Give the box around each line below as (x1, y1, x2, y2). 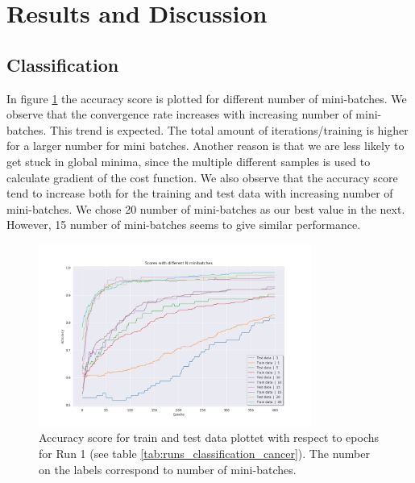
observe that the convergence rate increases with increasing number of (6, 106, 352, 123)
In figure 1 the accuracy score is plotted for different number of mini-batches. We (6, 90, 407, 106)
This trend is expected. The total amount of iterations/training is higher (50, 121, 409, 138)
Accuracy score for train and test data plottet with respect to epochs (39, 429, 380, 446)
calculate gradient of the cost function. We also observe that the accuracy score (6, 169, 398, 185)
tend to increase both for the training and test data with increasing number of (6, 185, 393, 202)
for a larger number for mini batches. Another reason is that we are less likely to (6, 137, 405, 154)
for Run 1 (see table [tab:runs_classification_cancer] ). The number (39, 445, 370, 461)
